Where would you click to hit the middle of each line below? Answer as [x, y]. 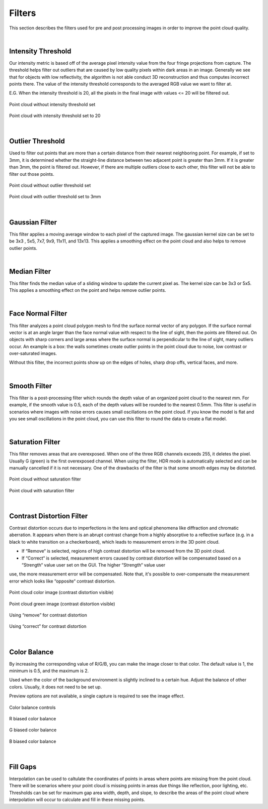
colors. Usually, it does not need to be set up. [55, 687]
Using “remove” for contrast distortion [48, 615]
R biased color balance [33, 719]
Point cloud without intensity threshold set [52, 104]
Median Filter [30, 271]
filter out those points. [32, 174]
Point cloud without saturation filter [45, 479]
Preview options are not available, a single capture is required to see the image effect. [97, 696]
